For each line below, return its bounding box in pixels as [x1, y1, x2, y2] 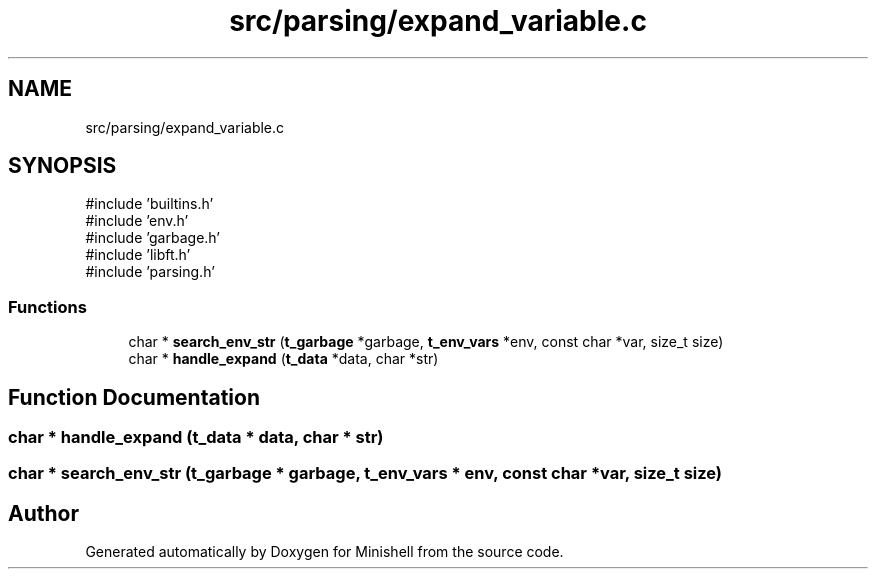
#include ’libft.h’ [85, 246, 191, 264]
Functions [8, 296, 87, 317]
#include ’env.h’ [85, 212, 189, 230]
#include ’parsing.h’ [85, 263, 215, 281]
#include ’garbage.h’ [85, 229, 220, 247]
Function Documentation [8, 384, 260, 410]
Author [8, 500, 79, 526]
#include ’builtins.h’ [85, 195, 214, 213]
